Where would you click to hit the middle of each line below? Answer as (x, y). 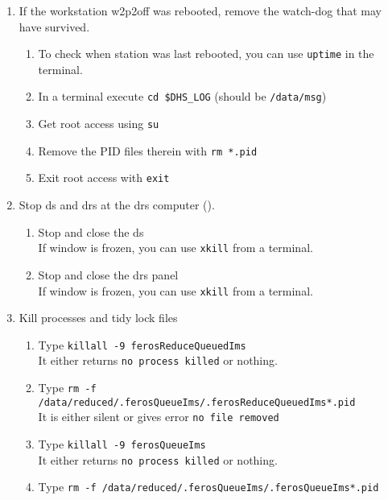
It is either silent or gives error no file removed (159, 417)
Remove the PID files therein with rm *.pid (148, 150)
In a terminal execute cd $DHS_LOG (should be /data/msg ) (182, 96)
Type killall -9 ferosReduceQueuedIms (142, 344)
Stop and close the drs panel (108, 274)
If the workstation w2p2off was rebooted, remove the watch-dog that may (200, 10)
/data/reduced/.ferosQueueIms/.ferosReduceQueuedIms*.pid (197, 402)
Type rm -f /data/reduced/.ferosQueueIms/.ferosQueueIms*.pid (208, 487)
